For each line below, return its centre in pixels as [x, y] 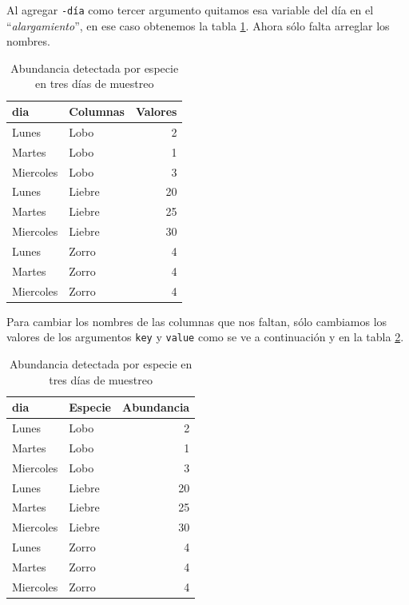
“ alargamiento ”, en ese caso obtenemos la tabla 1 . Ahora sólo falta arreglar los [198, 25]
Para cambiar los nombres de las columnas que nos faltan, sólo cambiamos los [197, 321]
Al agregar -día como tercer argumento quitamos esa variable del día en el [190, 10]
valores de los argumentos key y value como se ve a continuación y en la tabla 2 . [205, 337]
